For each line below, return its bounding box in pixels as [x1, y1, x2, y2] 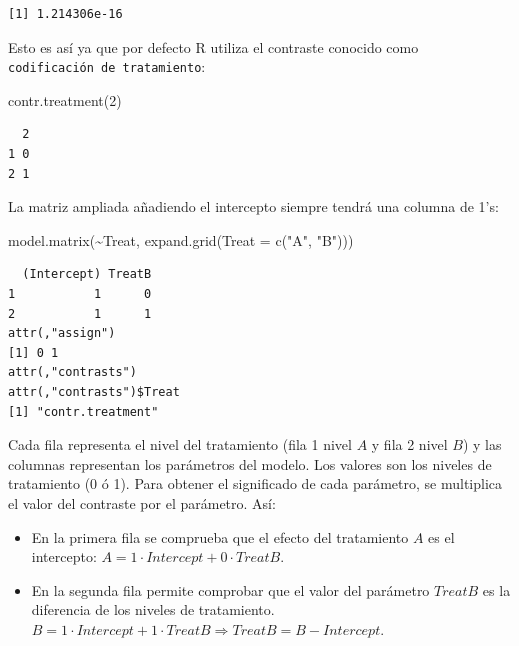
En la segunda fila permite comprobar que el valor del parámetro [31, 579, 430, 600]
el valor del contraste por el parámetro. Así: [8, 492, 276, 513]
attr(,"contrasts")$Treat [8, 384, 180, 399]
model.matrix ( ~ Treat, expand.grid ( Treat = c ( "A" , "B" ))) [8, 229, 354, 250]
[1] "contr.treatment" [8, 404, 159, 419]
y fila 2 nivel [371, 434, 448, 455]
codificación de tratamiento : [8, 56, 206, 77]
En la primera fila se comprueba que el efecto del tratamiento [31, 526, 409, 547]
